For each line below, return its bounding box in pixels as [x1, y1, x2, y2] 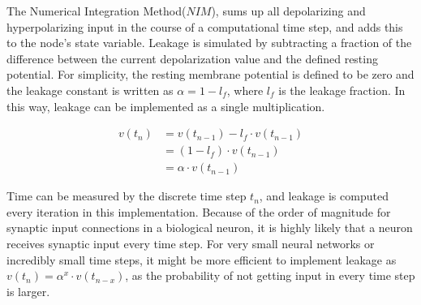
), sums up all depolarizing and [211, 2, 366, 19]
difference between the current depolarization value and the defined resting [6, 49, 378, 67]
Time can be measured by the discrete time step [6, 187, 247, 204]
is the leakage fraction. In [278, 81, 406, 98]
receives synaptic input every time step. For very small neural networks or [6, 235, 375, 252]
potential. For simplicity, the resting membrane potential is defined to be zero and [6, 66, 415, 83]
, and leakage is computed [259, 187, 389, 204]
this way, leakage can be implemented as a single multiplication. [6, 97, 325, 114]
